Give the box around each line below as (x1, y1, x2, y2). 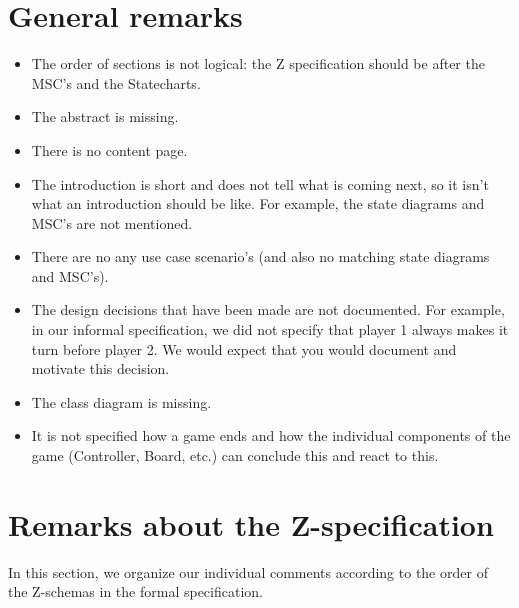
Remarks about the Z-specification (8, 503, 494, 544)
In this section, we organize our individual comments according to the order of (8, 561, 488, 582)
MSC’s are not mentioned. (31, 212, 193, 233)
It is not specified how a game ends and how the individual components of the (31, 425, 511, 446)
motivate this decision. (31, 358, 170, 379)
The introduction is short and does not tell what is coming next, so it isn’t (31, 173, 489, 194)
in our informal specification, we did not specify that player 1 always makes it (31, 319, 509, 340)
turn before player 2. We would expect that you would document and (31, 338, 457, 359)
